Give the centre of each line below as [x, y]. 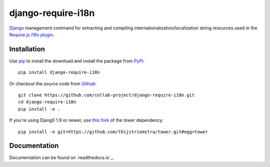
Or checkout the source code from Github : [53, 83]
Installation [27, 49]
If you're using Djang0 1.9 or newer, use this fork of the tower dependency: [86, 120]
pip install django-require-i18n [59, 73]
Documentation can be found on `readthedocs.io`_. [62, 158]
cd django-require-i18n [47, 102]
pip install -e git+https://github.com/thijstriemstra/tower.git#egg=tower [113, 132]
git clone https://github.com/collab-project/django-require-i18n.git [106, 95]
